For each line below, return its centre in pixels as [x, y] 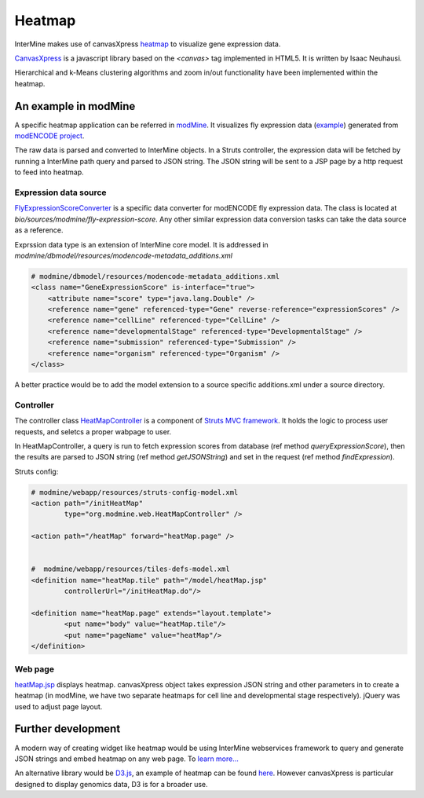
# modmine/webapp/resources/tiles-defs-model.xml [131, 569]
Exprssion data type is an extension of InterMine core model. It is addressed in [141, 244]
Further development [68, 729]
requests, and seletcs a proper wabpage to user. [93, 431]
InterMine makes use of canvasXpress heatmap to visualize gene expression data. [148, 44]
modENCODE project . [49, 136]
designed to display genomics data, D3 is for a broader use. [111, 784]
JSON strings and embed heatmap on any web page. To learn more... [127, 759]
